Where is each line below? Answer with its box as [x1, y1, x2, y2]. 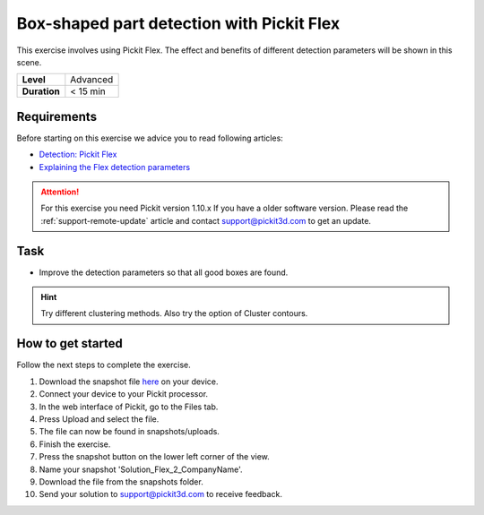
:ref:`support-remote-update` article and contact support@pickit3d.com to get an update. [40, 215, 372, 226]
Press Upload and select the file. [39, 413, 160, 425]
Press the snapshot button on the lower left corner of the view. [39, 451, 271, 462]
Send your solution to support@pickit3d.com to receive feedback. [39, 489, 282, 500]
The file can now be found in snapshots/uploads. [39, 426, 220, 437]
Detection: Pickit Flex [39, 149, 117, 160]
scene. [16, 56, 42, 67]
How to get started [16, 336, 123, 351]
